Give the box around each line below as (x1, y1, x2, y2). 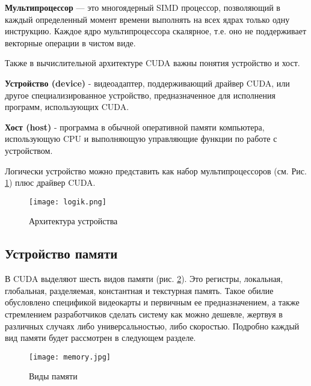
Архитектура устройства (29, 215, 118, 227)
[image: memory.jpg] (29, 352, 111, 361)
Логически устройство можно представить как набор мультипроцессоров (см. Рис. (5, 164, 307, 177)
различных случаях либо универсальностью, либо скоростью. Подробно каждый (5, 319, 300, 332)
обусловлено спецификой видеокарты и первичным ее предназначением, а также (5, 296, 300, 308)
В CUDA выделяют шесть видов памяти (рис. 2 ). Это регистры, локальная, (5, 272, 283, 285)
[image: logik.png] (29, 197, 106, 206)
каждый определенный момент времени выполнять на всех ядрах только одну (5, 13, 290, 25)
